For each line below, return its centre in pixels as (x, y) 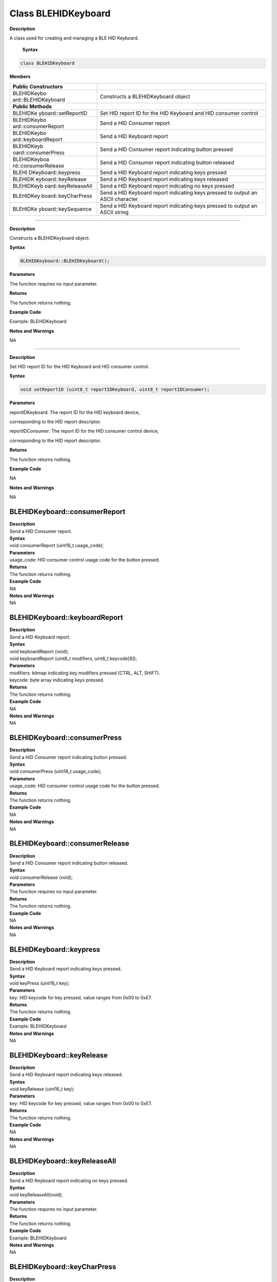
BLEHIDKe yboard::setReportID (50, 113)
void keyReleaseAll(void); (36, 1195)
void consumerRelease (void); (41, 877)
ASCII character (119, 199)
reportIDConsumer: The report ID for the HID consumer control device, (84, 431)
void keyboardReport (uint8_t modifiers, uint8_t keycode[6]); (73, 658)
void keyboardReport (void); (39, 651)
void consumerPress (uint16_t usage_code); (56, 771)
